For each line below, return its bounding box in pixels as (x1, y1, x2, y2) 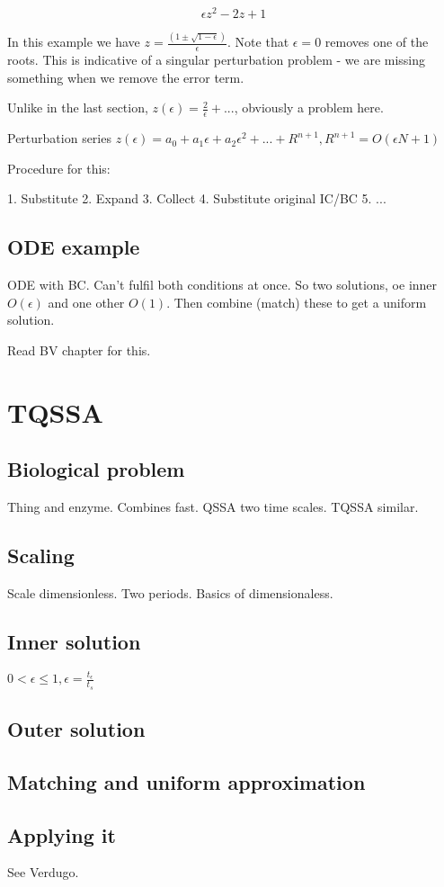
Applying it (7, 820, 116, 848)
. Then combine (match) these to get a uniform (166, 292, 427, 311)
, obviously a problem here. (234, 98, 384, 117)
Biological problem (7, 455, 185, 483)
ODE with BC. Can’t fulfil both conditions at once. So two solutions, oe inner (7, 275, 438, 294)
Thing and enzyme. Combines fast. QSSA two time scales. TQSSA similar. (7, 497, 419, 516)
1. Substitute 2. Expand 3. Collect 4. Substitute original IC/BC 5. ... (7, 189, 386, 208)
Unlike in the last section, (7, 98, 148, 117)
